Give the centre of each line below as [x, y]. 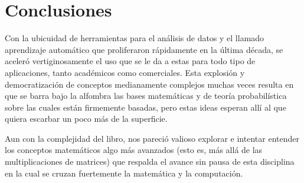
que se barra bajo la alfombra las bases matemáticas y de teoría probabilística [146, 96]
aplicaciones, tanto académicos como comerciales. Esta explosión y [125, 72]
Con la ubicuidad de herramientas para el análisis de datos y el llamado [135, 38]
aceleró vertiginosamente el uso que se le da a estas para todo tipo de [130, 61]
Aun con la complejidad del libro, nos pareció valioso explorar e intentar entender [152, 138]
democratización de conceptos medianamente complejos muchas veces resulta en [149, 84]
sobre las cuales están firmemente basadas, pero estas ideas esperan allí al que [146, 107]
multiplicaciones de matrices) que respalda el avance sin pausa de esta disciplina [150, 162]
